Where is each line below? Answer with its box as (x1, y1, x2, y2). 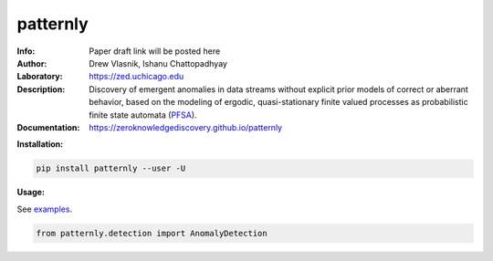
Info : (16, 46, 36, 57)
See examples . (16, 204, 73, 214)
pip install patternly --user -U (36, 163, 186, 173)
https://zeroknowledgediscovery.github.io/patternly (89, 121, 283, 132)
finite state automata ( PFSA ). (89, 110, 197, 120)
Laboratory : (16, 71, 63, 82)
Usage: (16, 187, 46, 198)
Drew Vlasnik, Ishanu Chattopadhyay (89, 57, 228, 68)
